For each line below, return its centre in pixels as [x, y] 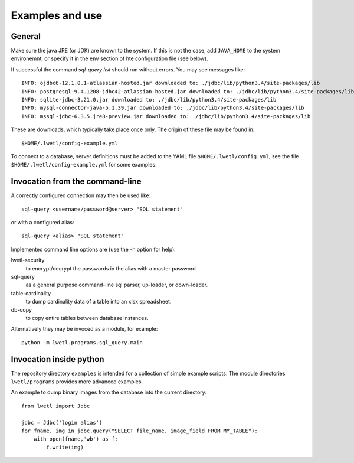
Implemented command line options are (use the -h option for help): [94, 249]
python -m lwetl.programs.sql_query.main [82, 342]
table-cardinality [31, 293]
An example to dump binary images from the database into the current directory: [109, 392]
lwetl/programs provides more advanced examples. [77, 382]
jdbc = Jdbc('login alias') [62, 423]
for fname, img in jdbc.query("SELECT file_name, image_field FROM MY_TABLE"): [140, 431]
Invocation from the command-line [76, 182]
